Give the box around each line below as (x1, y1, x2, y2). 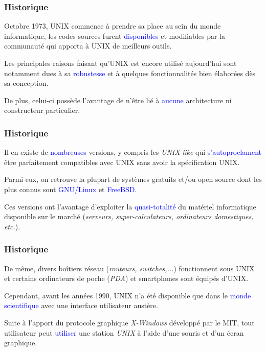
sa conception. (4, 78, 49, 88)
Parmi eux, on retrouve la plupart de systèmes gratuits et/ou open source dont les (4, 174, 262, 184)
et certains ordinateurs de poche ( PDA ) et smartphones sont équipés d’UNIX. (4, 273, 249, 284)
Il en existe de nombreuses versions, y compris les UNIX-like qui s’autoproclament (4, 147, 261, 157)
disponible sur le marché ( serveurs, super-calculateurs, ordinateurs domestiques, (4, 211, 254, 222)
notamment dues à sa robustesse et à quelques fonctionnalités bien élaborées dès (4, 67, 256, 78)
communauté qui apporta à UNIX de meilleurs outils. (4, 40, 172, 51)
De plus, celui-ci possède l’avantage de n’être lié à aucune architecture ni (4, 95, 232, 105)
